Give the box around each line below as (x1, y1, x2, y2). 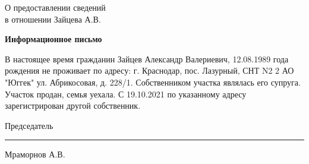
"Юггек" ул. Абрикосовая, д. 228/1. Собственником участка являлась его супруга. (5, 75, 301, 88)
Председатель (5, 119, 53, 131)
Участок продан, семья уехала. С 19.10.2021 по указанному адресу (5, 87, 247, 100)
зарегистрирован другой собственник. (5, 99, 141, 112)
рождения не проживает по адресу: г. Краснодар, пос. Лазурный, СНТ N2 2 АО (5, 64, 294, 77)
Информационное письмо (5, 33, 102, 45)
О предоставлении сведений (5, 1, 106, 13)
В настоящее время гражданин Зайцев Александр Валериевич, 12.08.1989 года (5, 52, 289, 65)
